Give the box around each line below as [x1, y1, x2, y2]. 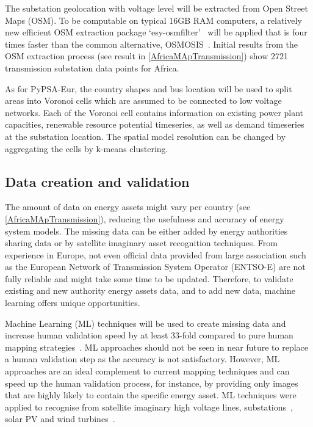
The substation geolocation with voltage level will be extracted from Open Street [5, 2, 308, 14]
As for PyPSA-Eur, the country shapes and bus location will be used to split [5, 82, 292, 95]
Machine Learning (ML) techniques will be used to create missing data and [5, 316, 286, 329]
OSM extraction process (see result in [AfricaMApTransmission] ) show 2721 [5, 49, 288, 62]
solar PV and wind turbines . [5, 412, 115, 425]
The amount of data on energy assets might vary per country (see [5, 200, 251, 213]
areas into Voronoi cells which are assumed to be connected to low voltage [5, 94, 282, 107]
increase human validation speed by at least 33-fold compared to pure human [5, 329, 293, 341]
